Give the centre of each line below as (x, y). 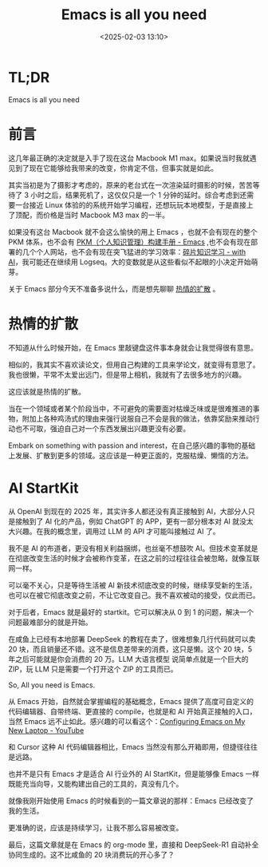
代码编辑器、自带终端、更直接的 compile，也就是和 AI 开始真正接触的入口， (132, 711)
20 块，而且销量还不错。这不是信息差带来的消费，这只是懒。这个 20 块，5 (130, 649)
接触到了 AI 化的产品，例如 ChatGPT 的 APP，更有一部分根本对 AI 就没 (131, 521)
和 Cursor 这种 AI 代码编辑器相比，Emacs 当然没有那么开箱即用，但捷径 (126, 746)
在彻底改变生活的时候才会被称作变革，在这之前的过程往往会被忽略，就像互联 (134, 558)
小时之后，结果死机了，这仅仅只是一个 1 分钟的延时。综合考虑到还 (139, 195)
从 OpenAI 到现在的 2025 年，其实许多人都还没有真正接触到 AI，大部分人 (128, 511)
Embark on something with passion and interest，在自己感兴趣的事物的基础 (132, 445)
